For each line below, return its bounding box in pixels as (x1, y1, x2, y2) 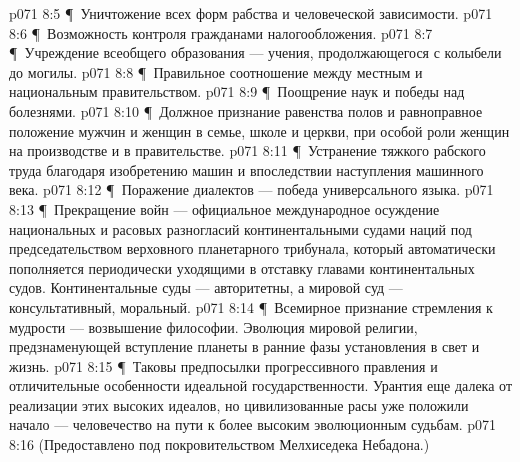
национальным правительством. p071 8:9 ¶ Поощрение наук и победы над (9, 81, 465, 102)
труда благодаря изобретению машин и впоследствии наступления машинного (9, 159, 484, 180)
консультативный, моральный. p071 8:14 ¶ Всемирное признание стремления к (9, 296, 493, 317)
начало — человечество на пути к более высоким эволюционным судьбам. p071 (9, 414, 497, 435)
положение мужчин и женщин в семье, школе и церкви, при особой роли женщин (9, 120, 510, 141)
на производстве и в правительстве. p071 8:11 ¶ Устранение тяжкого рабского (9, 140, 486, 161)
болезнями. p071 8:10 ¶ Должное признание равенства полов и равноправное (9, 100, 483, 121)
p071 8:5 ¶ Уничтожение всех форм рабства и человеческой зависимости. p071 (9, 3, 493, 23)
